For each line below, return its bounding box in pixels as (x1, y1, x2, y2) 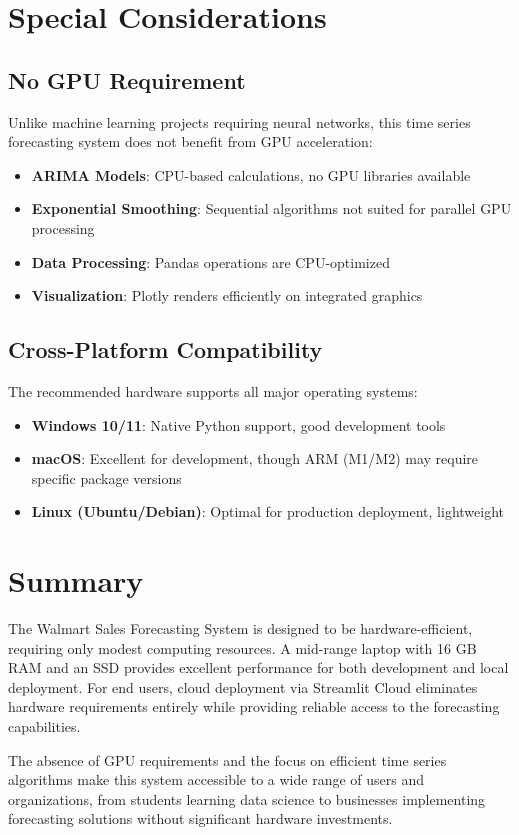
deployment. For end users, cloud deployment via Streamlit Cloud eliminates (8, 676, 478, 697)
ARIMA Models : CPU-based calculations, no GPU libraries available (31, 164, 471, 185)
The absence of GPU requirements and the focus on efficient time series (8, 749, 447, 770)
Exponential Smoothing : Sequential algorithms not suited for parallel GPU (31, 198, 512, 219)
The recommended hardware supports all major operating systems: (8, 380, 418, 401)
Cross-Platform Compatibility (8, 334, 323, 365)
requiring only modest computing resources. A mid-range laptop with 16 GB (8, 637, 477, 658)
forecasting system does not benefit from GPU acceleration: (8, 131, 373, 152)
